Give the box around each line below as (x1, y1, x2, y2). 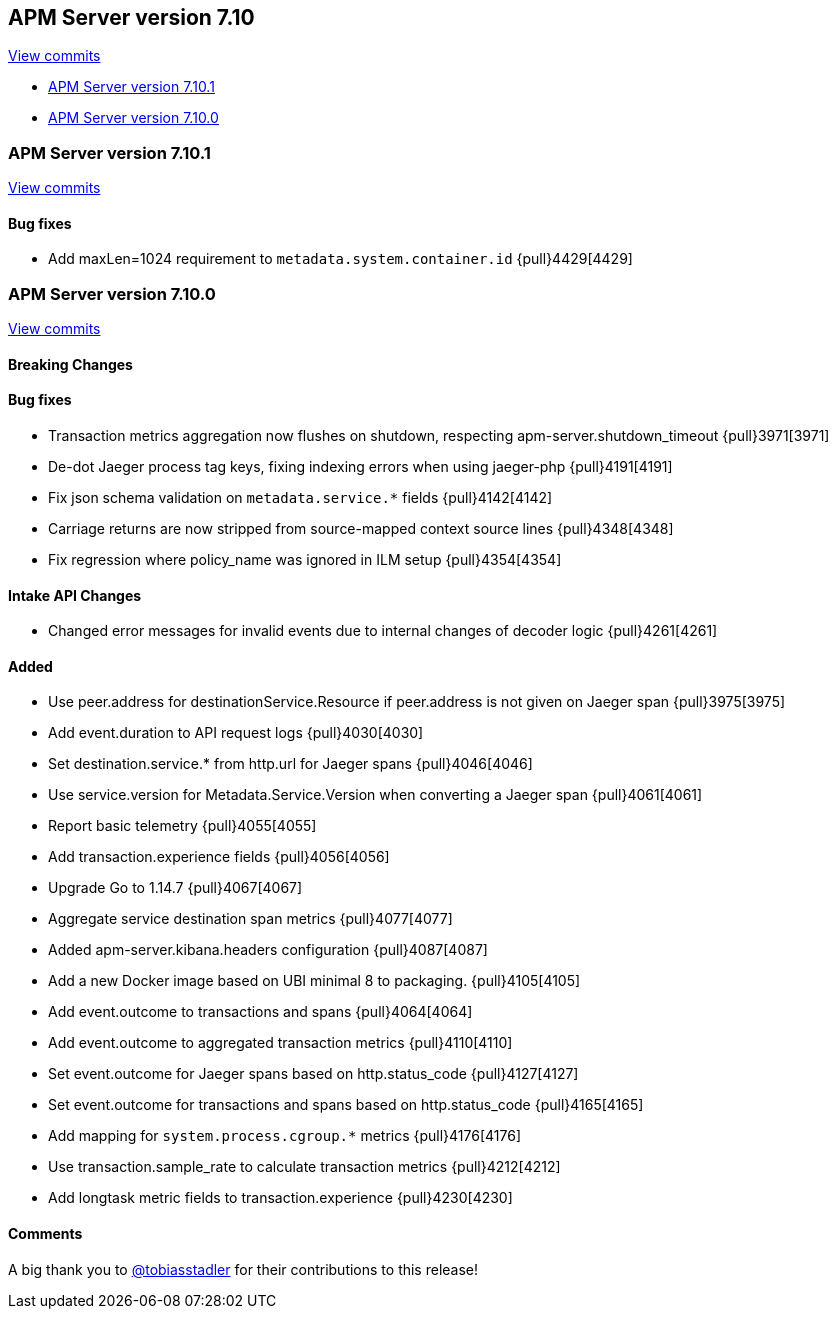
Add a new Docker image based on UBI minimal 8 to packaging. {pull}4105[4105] (48, 972, 581, 990)
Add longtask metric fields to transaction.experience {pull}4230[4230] (48, 1189, 513, 1207)
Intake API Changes (8, 586, 142, 604)
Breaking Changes (8, 355, 133, 373)
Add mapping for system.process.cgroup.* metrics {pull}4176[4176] (48, 1127, 522, 1145)
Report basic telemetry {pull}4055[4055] (48, 817, 317, 835)
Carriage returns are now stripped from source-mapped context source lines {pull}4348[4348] (48, 519, 674, 537)
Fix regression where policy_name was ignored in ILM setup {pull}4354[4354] (48, 550, 562, 568)
